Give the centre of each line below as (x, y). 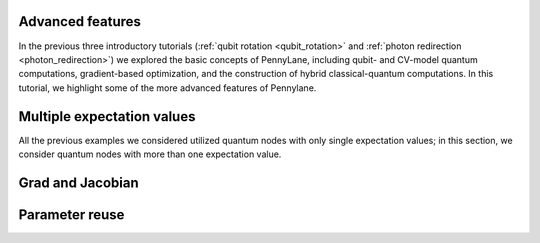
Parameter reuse (71, 214)
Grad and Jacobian (78, 182)
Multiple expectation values (107, 116)
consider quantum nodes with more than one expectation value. (150, 154)
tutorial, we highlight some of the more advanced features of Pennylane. (167, 87)
